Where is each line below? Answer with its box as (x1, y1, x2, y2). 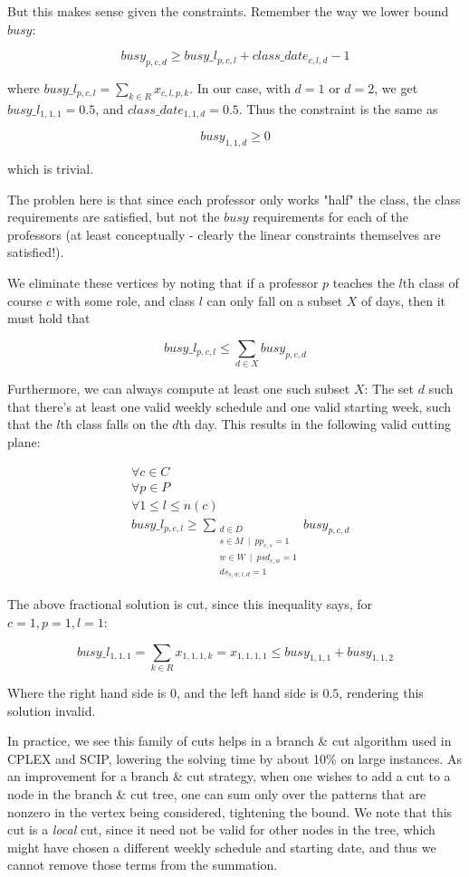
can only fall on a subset (206, 291, 343, 310)
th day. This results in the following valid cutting (178, 415, 451, 434)
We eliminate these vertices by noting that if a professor (7, 273, 319, 291)
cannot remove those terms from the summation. (7, 855, 278, 874)
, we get (374, 78, 418, 97)
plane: (7, 432, 41, 451)
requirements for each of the (253, 207, 408, 226)
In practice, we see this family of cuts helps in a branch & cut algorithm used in (7, 731, 452, 750)
